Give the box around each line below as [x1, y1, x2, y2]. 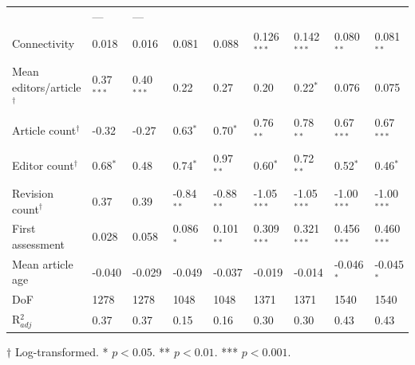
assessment [12, 235, 65, 252]
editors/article [12, 78, 81, 95]
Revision [12, 184, 53, 201]
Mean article [12, 255, 73, 272]
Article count [12, 121, 77, 138]
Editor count [12, 157, 74, 174]
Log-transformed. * [14, 343, 109, 359]
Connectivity [12, 35, 75, 52]
